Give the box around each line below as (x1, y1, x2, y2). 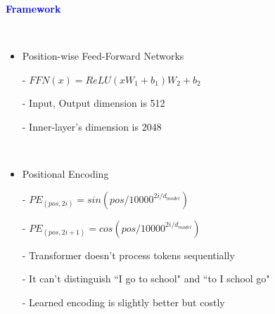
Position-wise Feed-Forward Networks (22, 48, 184, 63)
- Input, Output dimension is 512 (22, 96, 165, 110)
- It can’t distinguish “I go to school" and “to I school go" (22, 271, 270, 286)
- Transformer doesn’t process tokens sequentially (22, 247, 235, 262)
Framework (6, 1, 61, 15)
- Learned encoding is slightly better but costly (22, 294, 225, 309)
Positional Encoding (22, 166, 109, 181)
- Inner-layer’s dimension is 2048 (22, 119, 162, 133)
